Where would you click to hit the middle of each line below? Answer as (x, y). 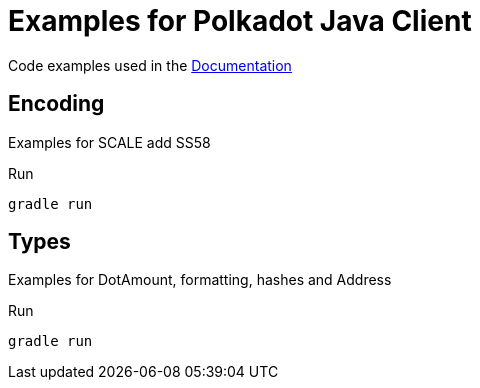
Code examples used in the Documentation (150, 65)
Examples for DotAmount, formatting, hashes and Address (200, 280)
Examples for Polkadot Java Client (240, 21)
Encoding (56, 104)
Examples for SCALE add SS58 (109, 142)
